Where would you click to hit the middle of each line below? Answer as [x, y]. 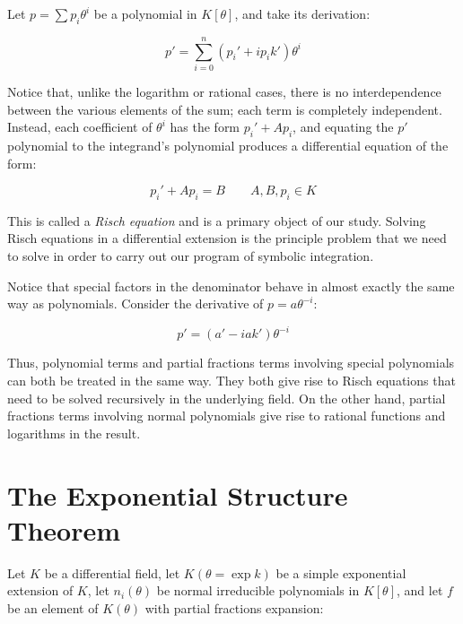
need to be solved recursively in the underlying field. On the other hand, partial [227, 398]
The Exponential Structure [178, 494]
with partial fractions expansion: [234, 607]
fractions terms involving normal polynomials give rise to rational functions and [227, 416]
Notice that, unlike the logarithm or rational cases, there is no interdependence [224, 91]
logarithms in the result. [74, 433]
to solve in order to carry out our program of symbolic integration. [191, 256]
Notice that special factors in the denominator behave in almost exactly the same [231, 286]
